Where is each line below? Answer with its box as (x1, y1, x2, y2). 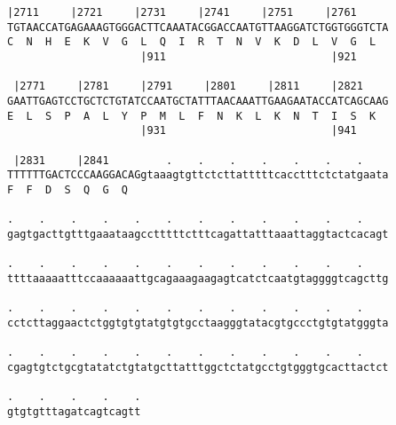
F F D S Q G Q (7, 183, 129, 196)
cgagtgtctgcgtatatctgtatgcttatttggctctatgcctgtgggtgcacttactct (7, 360, 389, 374)
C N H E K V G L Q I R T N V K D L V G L (7, 35, 376, 49)
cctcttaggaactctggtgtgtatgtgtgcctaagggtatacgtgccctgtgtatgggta (7, 316, 389, 329)
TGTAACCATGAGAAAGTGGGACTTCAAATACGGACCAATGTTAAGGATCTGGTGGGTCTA (7, 20, 389, 34)
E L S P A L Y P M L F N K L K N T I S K (7, 109, 376, 122)
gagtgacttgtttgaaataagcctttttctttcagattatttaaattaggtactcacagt (7, 227, 389, 240)
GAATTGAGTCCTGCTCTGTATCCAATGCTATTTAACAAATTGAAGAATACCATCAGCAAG (7, 94, 389, 107)
